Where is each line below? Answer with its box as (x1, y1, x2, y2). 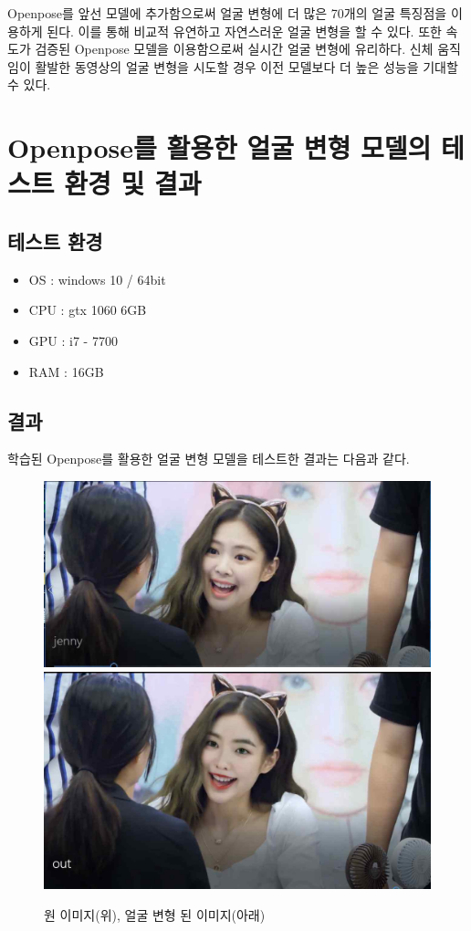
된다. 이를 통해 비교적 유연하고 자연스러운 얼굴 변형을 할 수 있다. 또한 (47, 21, 442, 40)
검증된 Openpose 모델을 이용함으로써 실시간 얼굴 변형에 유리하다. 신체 (35, 39, 434, 58)
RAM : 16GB (28, 361, 104, 381)
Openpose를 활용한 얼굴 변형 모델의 (7, 129, 432, 166)
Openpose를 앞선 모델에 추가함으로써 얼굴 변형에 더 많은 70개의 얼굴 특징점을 (7, 4, 447, 22)
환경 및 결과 (64, 164, 202, 202)
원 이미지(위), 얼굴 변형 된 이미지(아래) (44, 905, 266, 924)
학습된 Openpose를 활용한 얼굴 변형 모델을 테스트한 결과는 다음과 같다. (7, 449, 410, 468)
